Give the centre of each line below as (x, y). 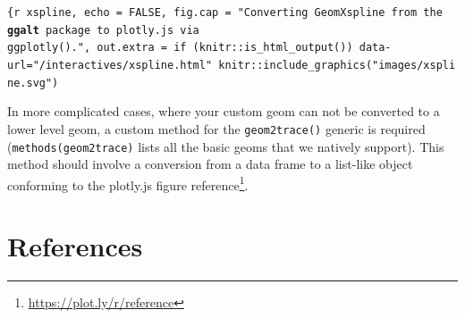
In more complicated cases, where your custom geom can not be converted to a (224, 111)
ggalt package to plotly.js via (103, 30)
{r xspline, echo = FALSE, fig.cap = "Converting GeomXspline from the (225, 13)
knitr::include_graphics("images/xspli (337, 65)
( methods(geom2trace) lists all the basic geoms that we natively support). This (226, 146)
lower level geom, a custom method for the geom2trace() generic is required (216, 128)
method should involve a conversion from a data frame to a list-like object (210, 164)
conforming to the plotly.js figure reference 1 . (128, 183)
